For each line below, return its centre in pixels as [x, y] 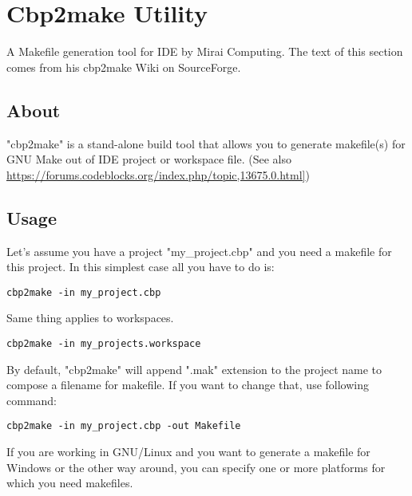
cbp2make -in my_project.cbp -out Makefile [124, 426]
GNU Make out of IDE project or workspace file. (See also [149, 159]
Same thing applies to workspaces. [90, 318]
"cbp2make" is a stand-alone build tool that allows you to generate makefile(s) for [206, 143]
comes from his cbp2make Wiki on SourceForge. [124, 67]
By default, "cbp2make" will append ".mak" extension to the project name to [194, 369]
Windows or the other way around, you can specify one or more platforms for [196, 467]
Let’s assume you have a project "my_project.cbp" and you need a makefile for [199, 251]
